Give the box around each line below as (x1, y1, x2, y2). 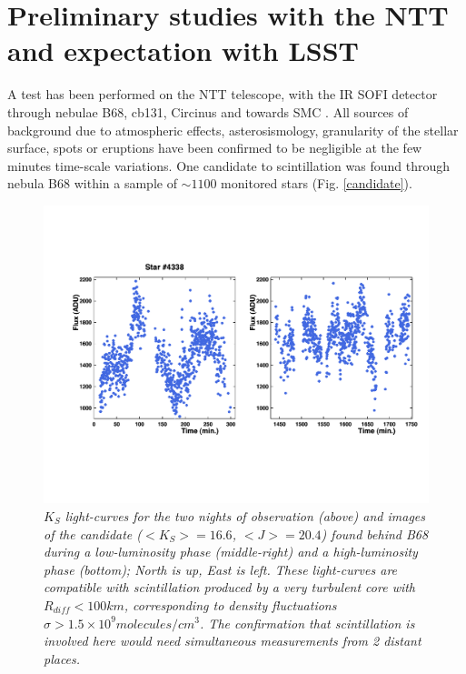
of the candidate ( (44, 524, 143, 543)
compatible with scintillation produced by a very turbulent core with (44, 578, 416, 597)
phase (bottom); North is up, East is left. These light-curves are (44, 559, 398, 578)
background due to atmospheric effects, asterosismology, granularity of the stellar (7, 120, 459, 139)
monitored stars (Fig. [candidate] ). (221, 174, 412, 193)
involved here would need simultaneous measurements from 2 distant (44, 631, 421, 650)
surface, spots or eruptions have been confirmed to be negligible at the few (7, 138, 422, 157)
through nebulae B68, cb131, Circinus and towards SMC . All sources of (7, 102, 409, 121)
